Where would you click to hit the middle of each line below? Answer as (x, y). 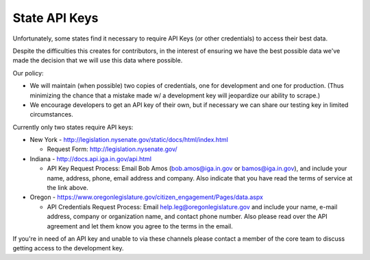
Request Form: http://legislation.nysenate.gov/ (112, 149)
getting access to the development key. (68, 248)
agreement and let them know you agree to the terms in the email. (140, 226)
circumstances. (51, 115)
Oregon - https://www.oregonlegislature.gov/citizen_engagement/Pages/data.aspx (147, 197)
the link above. (67, 188)
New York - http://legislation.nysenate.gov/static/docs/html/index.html (129, 140)
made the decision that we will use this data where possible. (98, 60)
